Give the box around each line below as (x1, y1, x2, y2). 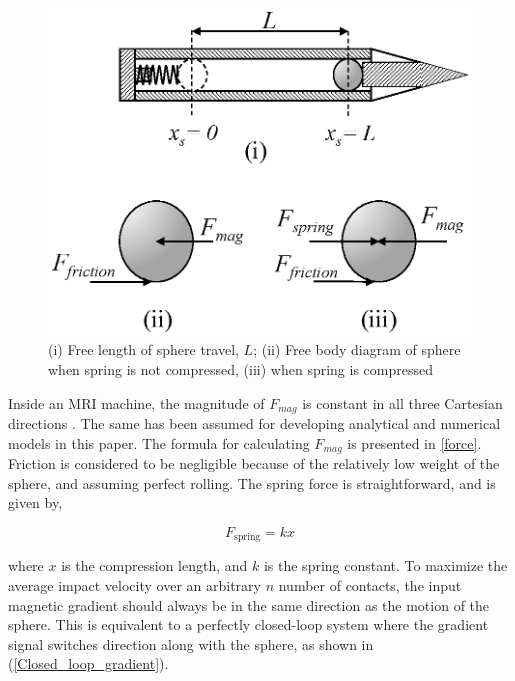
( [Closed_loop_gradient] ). (8, 653, 169, 674)
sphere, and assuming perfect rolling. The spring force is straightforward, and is (8, 472, 496, 493)
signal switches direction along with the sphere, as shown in (8, 633, 374, 654)
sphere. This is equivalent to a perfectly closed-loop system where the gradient (8, 614, 489, 635)
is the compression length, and (61, 555, 248, 576)
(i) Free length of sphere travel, (48, 339, 239, 360)
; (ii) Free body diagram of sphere (253, 339, 461, 360)
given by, (8, 492, 63, 513)
